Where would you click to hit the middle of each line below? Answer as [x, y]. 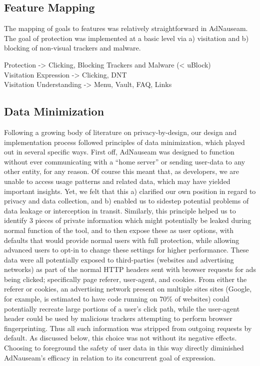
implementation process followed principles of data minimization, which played [124, 142]
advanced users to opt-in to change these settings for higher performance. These [126, 250]
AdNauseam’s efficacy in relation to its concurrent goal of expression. [110, 357]
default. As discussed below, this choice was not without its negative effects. [120, 338]
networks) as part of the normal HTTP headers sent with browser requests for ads [130, 269]
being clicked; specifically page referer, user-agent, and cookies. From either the [125, 279]
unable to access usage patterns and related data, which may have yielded [117, 181]
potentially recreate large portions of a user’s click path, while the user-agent [122, 308]
